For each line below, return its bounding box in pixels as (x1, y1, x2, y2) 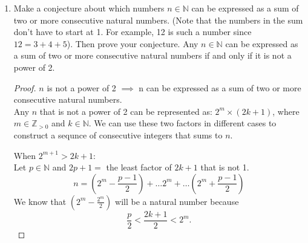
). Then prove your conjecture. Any (67, 37, 198, 50)
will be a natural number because (115, 195, 239, 207)
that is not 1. (200, 161, 249, 173)
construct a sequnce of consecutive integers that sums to (13, 128, 223, 141)
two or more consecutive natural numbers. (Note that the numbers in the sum (13, 13, 303, 26)
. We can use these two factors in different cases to (88, 117, 277, 129)
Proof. (13, 81, 36, 94)
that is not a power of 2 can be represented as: (39, 105, 212, 117)
